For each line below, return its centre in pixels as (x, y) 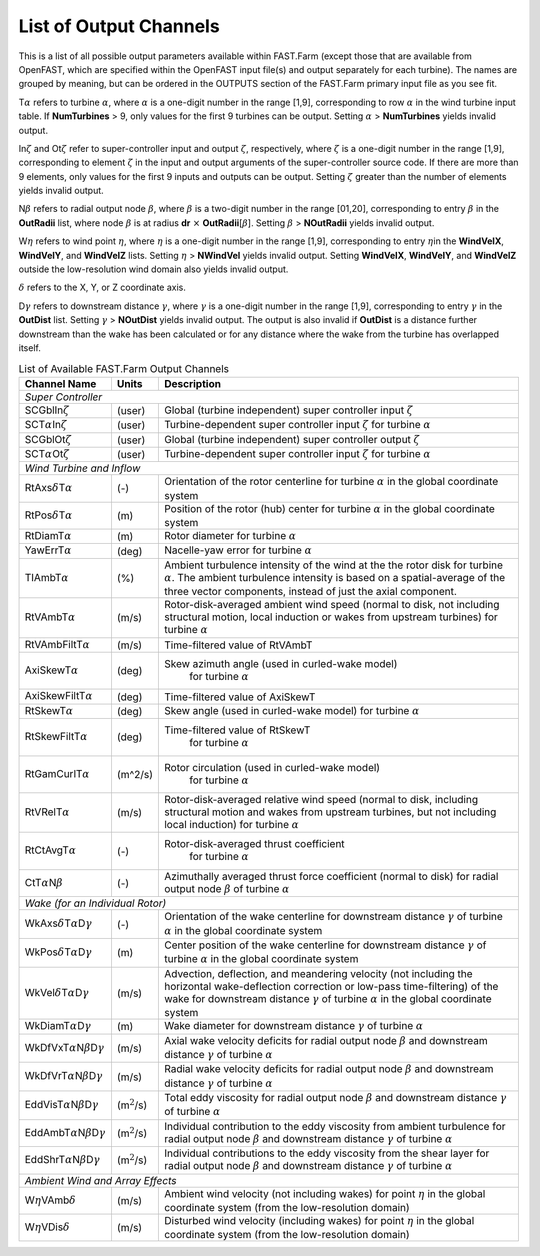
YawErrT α (48, 550)
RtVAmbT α (50, 617)
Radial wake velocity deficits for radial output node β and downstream (328, 1069)
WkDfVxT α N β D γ (64, 1047)
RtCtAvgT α (50, 850)
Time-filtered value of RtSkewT (237, 730)
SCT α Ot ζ (47, 453)
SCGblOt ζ (48, 439)
